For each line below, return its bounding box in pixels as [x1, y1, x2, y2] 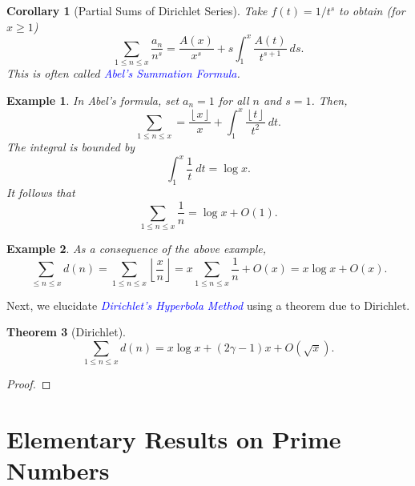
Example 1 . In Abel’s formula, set [6, 91, 179, 108]
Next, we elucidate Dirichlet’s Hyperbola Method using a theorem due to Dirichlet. [6, 296, 410, 313]
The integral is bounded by [6, 139, 135, 155]
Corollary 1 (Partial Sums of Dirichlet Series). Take [6, 2, 268, 18]
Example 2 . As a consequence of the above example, [6, 240, 266, 257]
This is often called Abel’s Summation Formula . [6, 65, 240, 82]
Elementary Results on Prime [6, 423, 341, 455]
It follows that [6, 183, 75, 200]
